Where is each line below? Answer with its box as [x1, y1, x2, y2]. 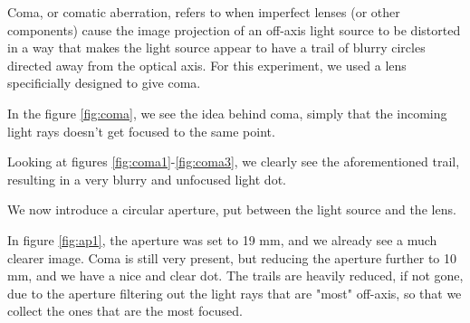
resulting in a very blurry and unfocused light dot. [7, 169, 286, 188]
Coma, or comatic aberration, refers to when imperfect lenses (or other [7, 3, 400, 21]
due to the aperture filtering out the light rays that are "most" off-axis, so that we [7, 283, 462, 302]
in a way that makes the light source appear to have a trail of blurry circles [7, 38, 426, 57]
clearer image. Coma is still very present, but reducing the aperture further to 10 [7, 248, 457, 267]
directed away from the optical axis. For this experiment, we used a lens [7, 55, 407, 74]
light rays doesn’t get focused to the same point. [7, 121, 275, 140]
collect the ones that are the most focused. [7, 301, 244, 320]
